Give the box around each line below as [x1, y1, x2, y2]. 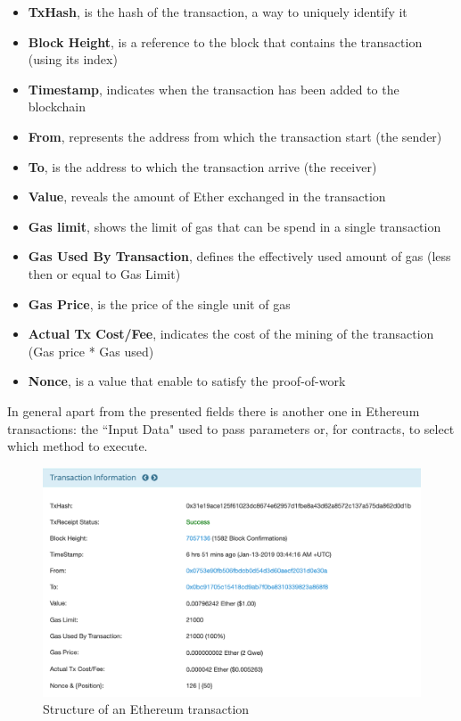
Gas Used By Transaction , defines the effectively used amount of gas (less [28, 247, 451, 266]
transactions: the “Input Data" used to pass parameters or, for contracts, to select [7, 419, 455, 438]
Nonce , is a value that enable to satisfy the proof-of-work [28, 372, 346, 390]
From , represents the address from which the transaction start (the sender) [28, 127, 442, 145]
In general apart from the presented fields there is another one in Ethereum [7, 401, 420, 420]
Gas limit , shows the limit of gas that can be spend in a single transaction [28, 217, 441, 235]
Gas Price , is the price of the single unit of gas [28, 294, 291, 313]
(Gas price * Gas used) [28, 341, 154, 360]
